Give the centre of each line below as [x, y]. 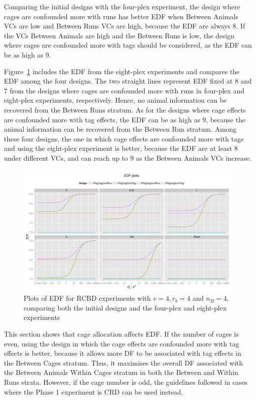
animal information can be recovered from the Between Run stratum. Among [120, 129]
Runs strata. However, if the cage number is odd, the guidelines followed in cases [126, 382]
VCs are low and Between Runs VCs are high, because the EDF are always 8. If [125, 26]
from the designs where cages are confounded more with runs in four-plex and [127, 90]
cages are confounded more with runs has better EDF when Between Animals [121, 16]
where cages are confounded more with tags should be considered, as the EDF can [128, 45]
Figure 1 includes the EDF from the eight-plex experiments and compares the [122, 71]
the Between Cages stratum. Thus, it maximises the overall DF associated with [124, 362]
